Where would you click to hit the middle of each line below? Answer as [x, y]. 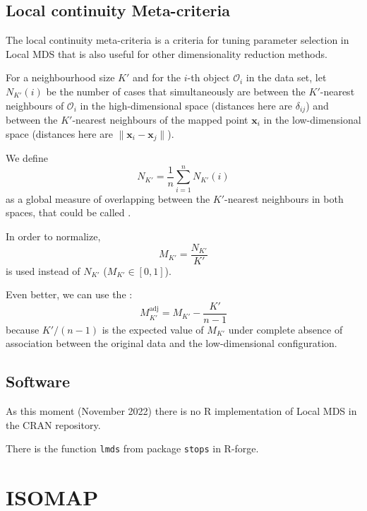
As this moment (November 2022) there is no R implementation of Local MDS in [181, 411]
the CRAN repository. [53, 424]
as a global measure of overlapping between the [108, 198]
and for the [157, 77]
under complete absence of [285, 329]
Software [38, 381]
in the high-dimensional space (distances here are [186, 105]
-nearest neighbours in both [284, 198]
